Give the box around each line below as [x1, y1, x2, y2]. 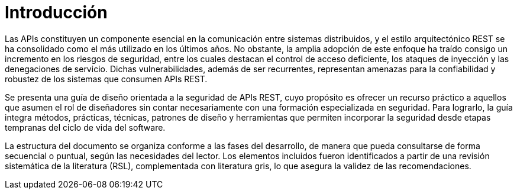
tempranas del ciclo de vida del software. [5, 122, 166, 132]
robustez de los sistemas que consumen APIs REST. [5, 73, 208, 84]
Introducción [5, 2, 108, 22]
